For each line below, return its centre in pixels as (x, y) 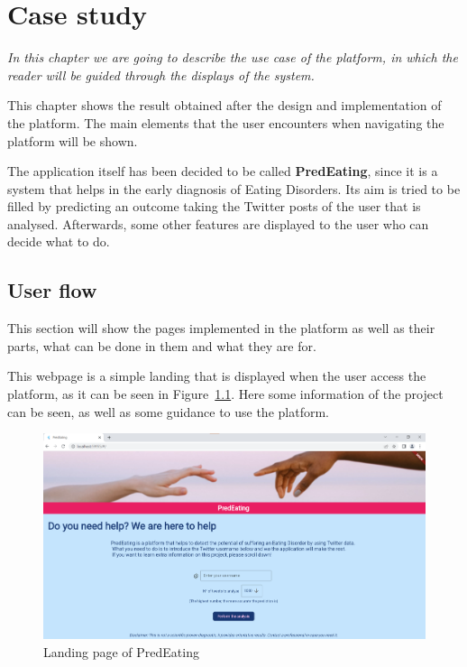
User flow (52, 290)
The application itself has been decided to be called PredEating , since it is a (223, 171)
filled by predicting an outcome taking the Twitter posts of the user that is (214, 206)
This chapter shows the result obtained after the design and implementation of (224, 105)
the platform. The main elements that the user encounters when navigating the (226, 122)
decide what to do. (59, 241)
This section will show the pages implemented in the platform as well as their (221, 328)
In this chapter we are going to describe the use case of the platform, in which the (233, 57)
